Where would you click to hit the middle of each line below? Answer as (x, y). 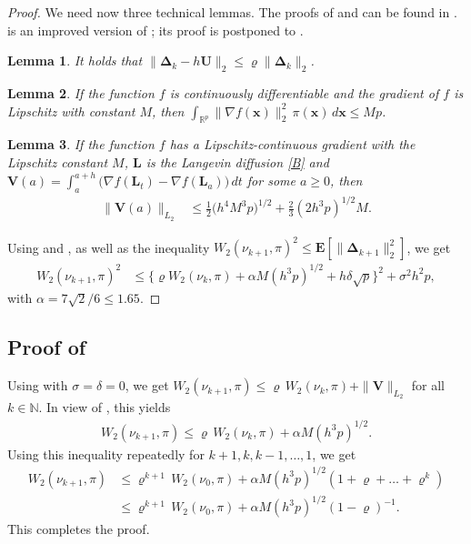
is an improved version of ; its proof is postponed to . (155, 30)
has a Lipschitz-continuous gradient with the (292, 144)
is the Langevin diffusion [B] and (237, 161)
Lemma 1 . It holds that (75, 60)
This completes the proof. (79, 529)
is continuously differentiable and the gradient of (304, 92)
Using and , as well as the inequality (109, 247)
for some (271, 181)
